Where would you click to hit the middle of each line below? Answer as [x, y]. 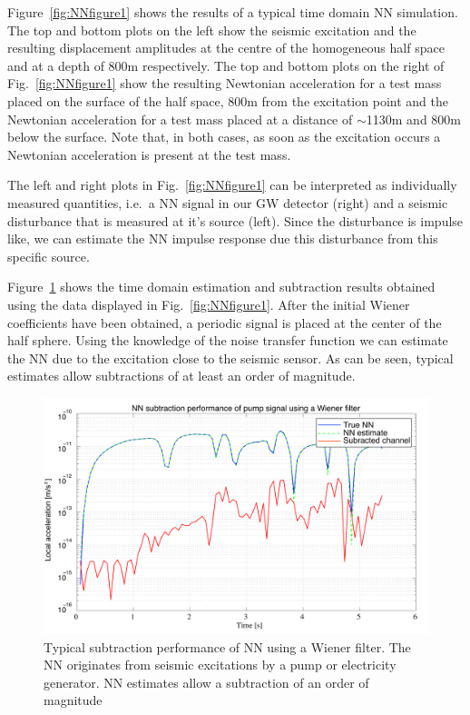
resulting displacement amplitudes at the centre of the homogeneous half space [226, 48]
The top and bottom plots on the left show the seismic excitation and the [212, 30]
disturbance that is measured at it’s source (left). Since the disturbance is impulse [235, 220]
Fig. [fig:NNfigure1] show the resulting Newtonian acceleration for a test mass [225, 83]
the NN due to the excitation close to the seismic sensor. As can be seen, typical [230, 357]
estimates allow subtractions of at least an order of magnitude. [181, 376]
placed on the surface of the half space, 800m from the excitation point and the [228, 100]
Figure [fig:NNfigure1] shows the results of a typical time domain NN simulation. [233, 12]
